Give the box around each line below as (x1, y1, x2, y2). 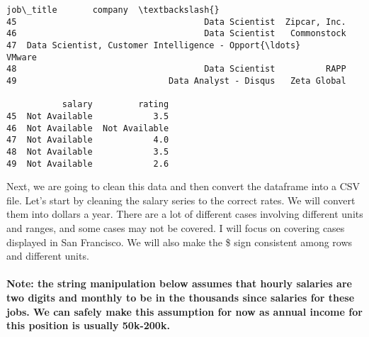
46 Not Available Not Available (6, 123, 169, 133)
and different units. (6, 248, 89, 263)
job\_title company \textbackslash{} (6, 5, 220, 15)
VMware (6, 52, 37, 62)
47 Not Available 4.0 (6, 135, 169, 145)
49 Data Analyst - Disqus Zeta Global (6, 75, 346, 86)
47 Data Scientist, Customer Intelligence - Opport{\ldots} (6, 40, 301, 50)
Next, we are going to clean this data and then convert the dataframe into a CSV (6, 179, 361, 194)
